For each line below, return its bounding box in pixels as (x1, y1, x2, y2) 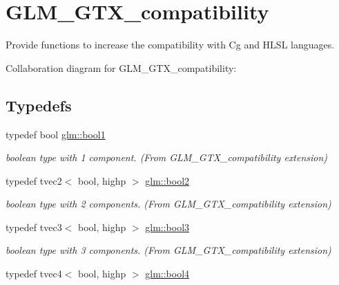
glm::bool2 (145, 173, 190, 187)
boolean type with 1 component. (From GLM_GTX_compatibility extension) (6, 150, 328, 165)
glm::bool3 (145, 219, 190, 234)
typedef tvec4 (6, 266, 62, 281)
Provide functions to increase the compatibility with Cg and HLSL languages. (6, 37, 335, 52)
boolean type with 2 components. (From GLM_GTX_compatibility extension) (6, 196, 331, 211)
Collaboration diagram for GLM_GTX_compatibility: (6, 60, 237, 75)
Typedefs (6, 94, 72, 116)
